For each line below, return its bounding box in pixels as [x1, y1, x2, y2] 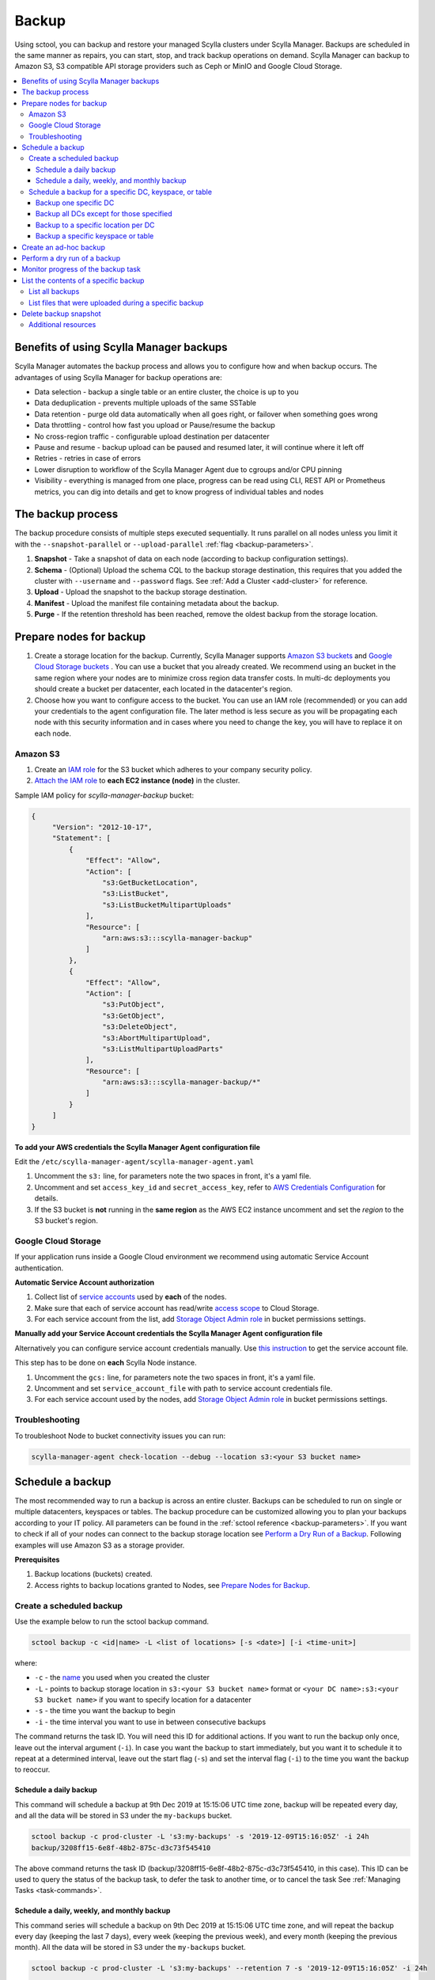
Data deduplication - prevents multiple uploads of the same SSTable [34, 398, 257, 408]
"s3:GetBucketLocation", [101, 878, 199, 887]
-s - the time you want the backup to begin [34, 1706, 176, 1715]
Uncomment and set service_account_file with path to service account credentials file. [34, 1384, 333, 1393]
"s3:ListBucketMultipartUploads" [101, 900, 233, 909]
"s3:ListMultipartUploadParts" [101, 1044, 224, 1053]
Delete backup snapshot [21, 309, 102, 318]
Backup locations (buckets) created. [34, 1569, 153, 1579]
